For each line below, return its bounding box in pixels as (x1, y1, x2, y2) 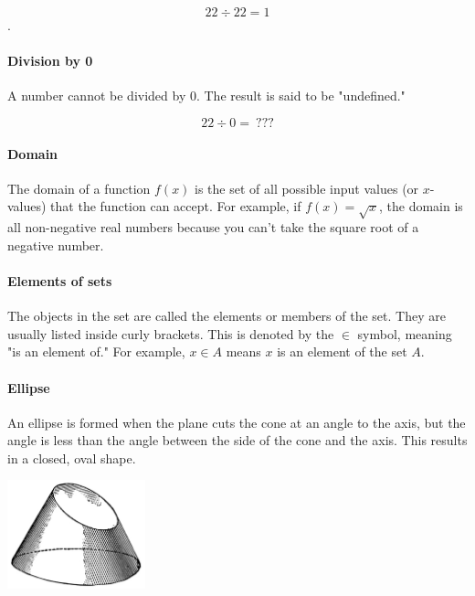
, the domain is (379, 197, 463, 216)
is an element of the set (277, 342, 407, 361)
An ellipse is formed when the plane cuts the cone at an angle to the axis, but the (7, 412, 466, 431)
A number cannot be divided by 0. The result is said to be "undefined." (7, 86, 406, 105)
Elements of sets (7, 271, 112, 290)
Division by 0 (7, 51, 93, 70)
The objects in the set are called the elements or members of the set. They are (7, 306, 446, 325)
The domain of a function (7, 178, 151, 197)
